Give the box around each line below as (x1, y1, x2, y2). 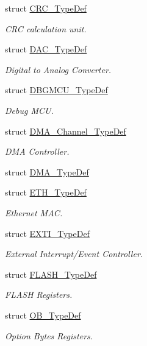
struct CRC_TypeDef (5, 2, 87, 14)
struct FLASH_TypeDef (5, 267, 97, 280)
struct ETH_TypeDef (5, 186, 87, 199)
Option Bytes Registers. (5, 329, 93, 342)
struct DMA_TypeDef (5, 165, 89, 178)
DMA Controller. (5, 145, 70, 158)
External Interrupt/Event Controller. (5, 247, 143, 260)
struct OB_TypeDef (5, 308, 81, 321)
